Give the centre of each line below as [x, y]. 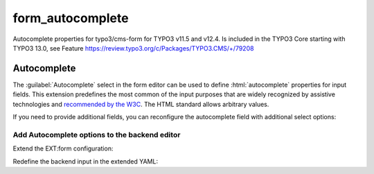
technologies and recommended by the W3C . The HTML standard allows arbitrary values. [141, 104]
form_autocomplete [71, 18]
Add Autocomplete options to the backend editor [97, 134]
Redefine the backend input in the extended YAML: [86, 161]
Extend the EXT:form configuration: [63, 148]
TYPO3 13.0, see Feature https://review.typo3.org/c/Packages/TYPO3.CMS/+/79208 [133, 48]
